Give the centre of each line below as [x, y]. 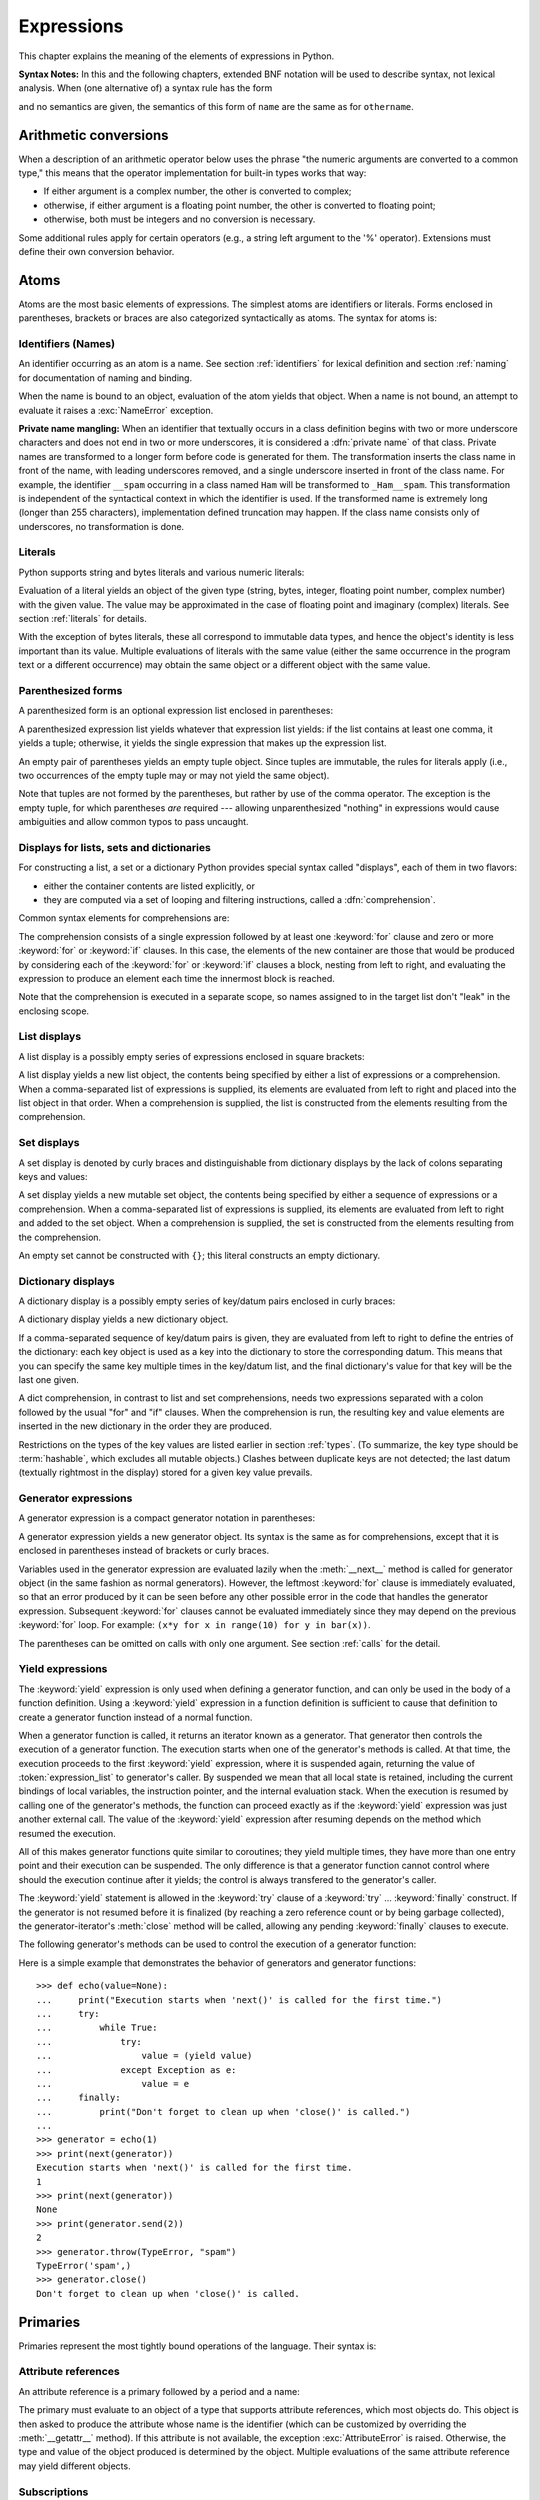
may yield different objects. [74, 2466]
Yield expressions [63, 1669]
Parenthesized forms [70, 690]
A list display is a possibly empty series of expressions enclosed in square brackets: [191, 1056]
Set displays [49, 1143]
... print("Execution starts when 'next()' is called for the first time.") [239, 1999]
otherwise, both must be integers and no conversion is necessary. [179, 219]
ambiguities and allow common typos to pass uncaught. [133, 822]
